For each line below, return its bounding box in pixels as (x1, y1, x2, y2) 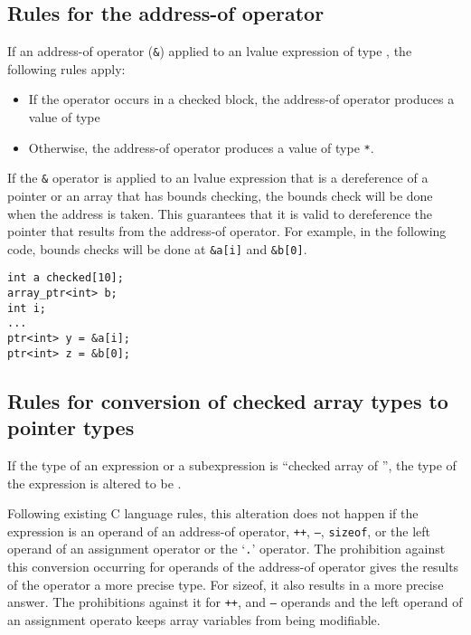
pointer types (7, 413, 135, 441)
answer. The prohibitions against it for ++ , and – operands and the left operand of (7, 592, 463, 611)
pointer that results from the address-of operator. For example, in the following (7, 222, 447, 241)
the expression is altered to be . (7, 473, 182, 492)
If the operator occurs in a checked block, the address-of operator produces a (28, 90, 455, 109)
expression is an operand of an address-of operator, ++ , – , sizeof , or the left (7, 521, 430, 540)
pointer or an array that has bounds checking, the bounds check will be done (7, 185, 433, 204)
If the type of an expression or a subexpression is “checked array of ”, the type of (7, 455, 457, 474)
